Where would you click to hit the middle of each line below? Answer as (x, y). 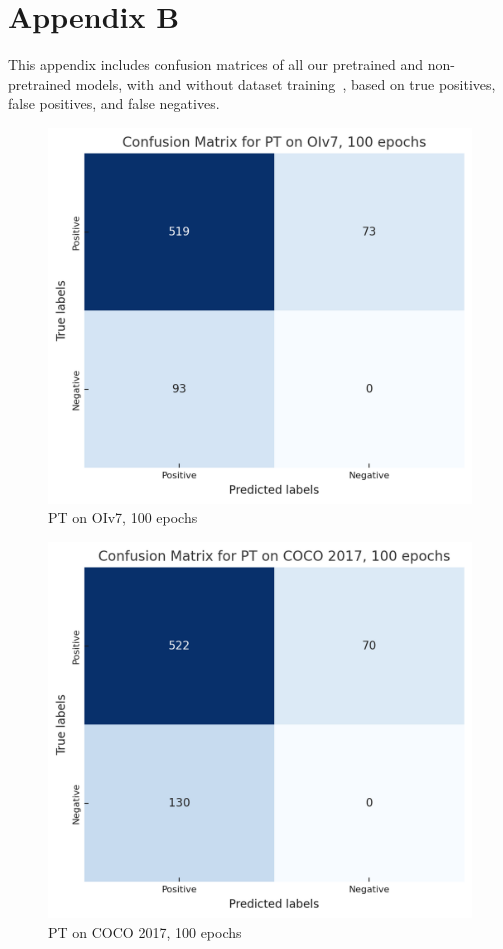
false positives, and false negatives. (114, 103)
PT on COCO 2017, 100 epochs (145, 931)
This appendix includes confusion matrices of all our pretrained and (216, 64)
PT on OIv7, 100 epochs (123, 517)
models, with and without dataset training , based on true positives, (285, 83)
